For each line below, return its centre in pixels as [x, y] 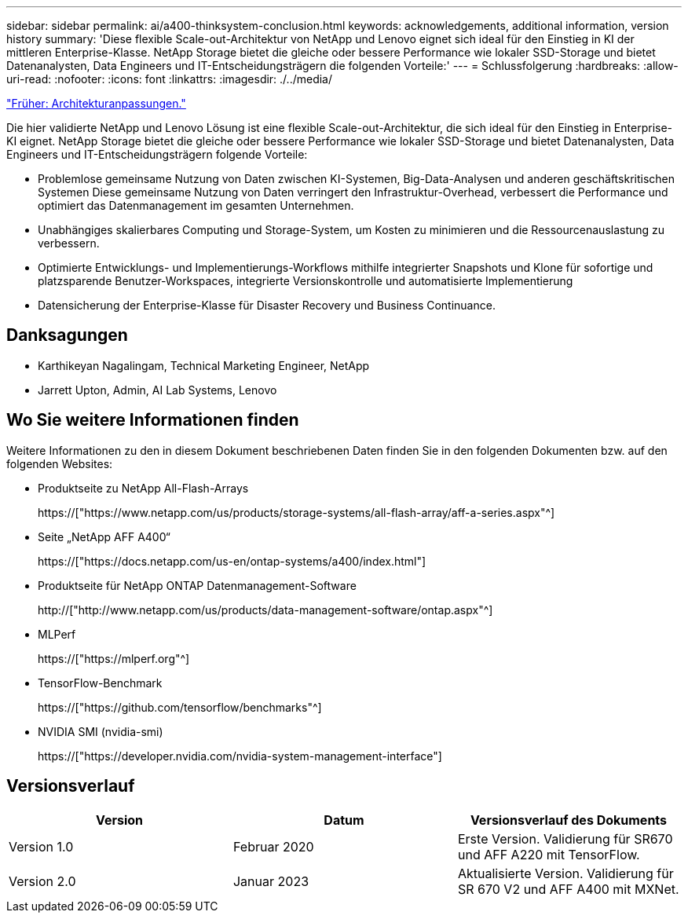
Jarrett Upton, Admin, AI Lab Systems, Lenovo [157, 390]
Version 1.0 [41, 846]
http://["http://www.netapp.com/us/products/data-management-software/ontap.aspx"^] [265, 610]
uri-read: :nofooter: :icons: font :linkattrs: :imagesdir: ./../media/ [170, 79]
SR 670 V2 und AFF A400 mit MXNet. [568, 889]
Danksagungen [67, 335]
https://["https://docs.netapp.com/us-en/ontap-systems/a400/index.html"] [232, 561]
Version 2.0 [42, 881]
